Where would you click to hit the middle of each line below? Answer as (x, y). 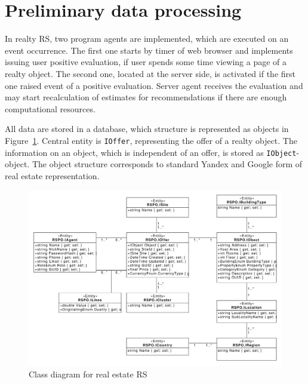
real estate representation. (52, 175)
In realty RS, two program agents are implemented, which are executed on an (147, 39)
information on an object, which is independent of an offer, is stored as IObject (151, 152)
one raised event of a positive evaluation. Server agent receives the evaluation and (154, 85)
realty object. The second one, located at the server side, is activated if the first (150, 73)
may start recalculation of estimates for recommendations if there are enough (146, 97)
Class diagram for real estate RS (88, 374)
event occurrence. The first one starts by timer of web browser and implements (149, 50)
